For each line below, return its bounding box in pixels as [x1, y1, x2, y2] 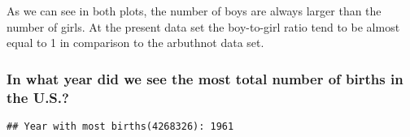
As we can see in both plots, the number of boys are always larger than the [7, 2, 382, 19]
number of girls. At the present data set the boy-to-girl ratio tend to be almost [7, 18, 400, 35]
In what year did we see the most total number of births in [7, 68, 403, 88]
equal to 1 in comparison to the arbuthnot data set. [7, 34, 264, 51]
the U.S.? [7, 87, 69, 107]
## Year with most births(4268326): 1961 [7, 120, 234, 132]
